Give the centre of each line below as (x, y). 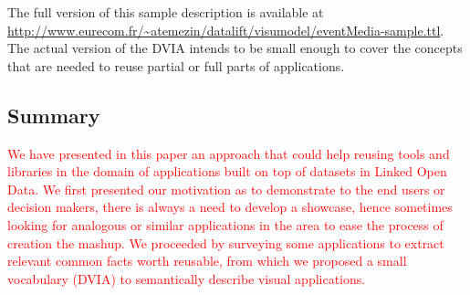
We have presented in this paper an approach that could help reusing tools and (229, 153)
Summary (54, 115)
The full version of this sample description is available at (166, 12)
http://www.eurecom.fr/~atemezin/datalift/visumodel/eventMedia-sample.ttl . (226, 30)
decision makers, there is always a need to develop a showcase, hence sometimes (230, 207)
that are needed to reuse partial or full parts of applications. (176, 65)
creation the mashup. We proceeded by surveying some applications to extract (226, 242)
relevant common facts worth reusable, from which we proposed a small (207, 261)
